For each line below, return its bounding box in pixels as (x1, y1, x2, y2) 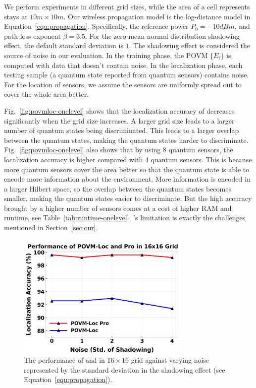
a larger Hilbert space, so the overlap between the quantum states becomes (4, 183, 231, 194)
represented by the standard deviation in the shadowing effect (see (24, 364, 225, 375)
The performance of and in (24, 355, 105, 365)
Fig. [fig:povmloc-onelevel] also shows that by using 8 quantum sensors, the (4, 144, 233, 155)
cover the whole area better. (4, 89, 89, 99)
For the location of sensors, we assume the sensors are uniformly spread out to (4, 79, 242, 89)
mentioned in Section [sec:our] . (4, 222, 98, 233)
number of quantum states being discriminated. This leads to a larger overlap (4, 125, 239, 135)
